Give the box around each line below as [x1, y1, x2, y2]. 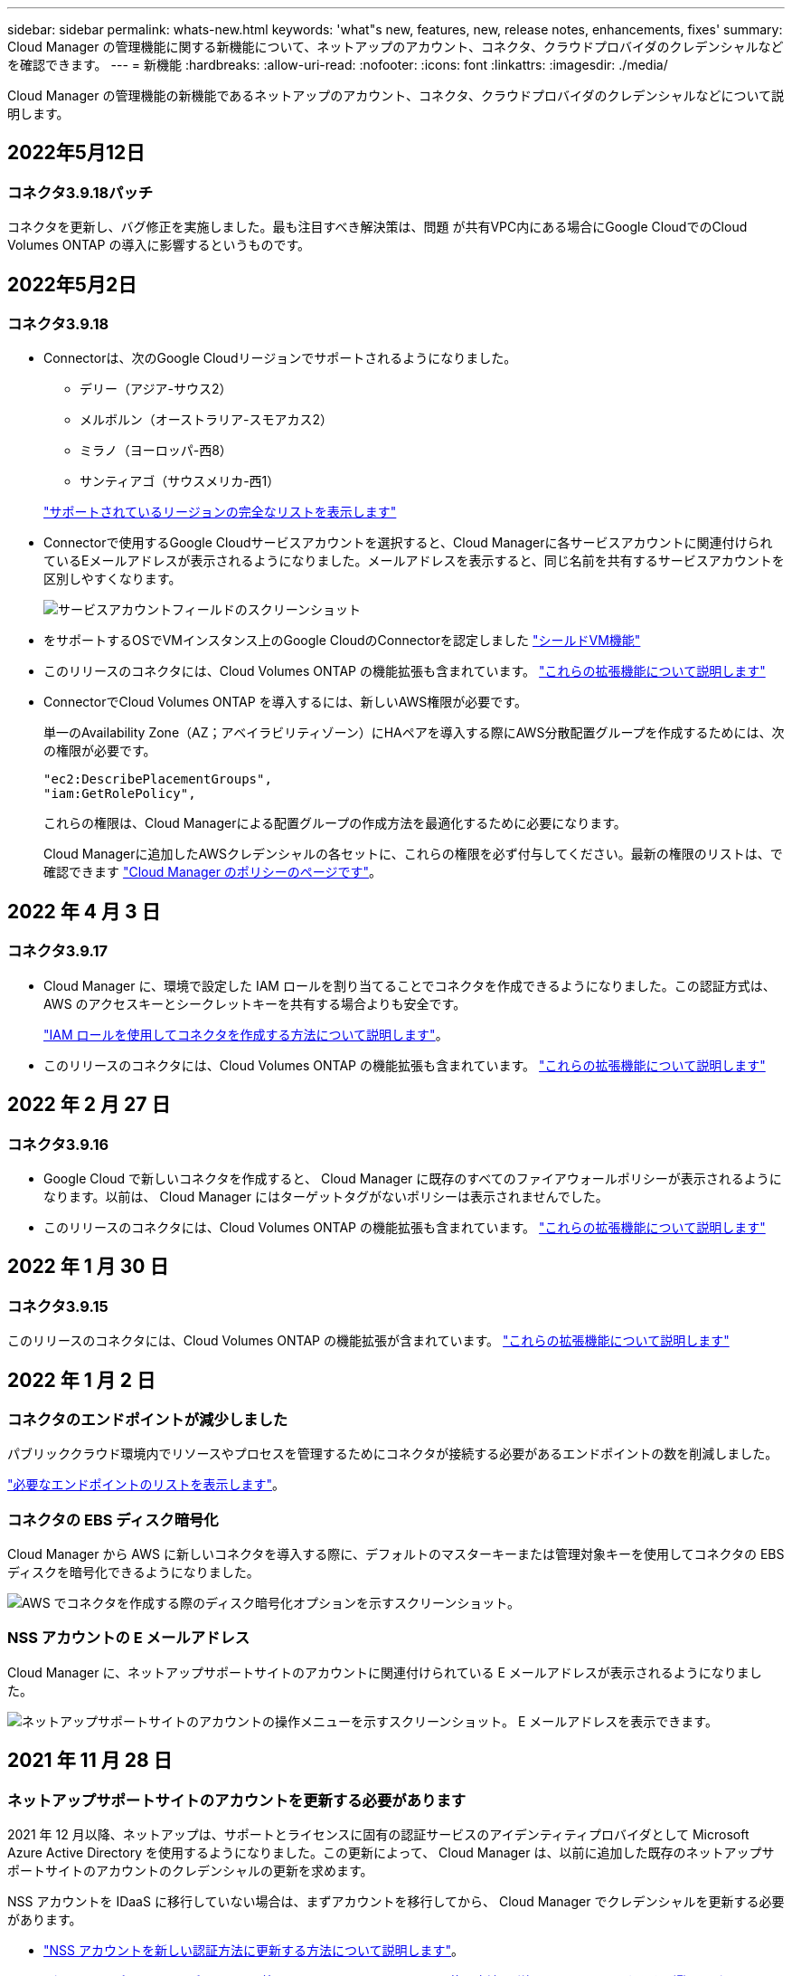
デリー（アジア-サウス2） [80, 381, 232, 397]
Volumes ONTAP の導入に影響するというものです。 [7, 237, 311, 253]
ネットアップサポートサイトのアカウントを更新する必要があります [7, 1791, 467, 1810]
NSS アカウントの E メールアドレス [7, 1629, 250, 1648]
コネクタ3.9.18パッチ [7, 183, 154, 202]
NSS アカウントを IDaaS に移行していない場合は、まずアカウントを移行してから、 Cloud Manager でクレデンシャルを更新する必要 [7, 1894, 785, 1910]
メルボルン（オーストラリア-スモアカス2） [80, 412, 333, 428]
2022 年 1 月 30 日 [7, 1255, 169, 1278]
